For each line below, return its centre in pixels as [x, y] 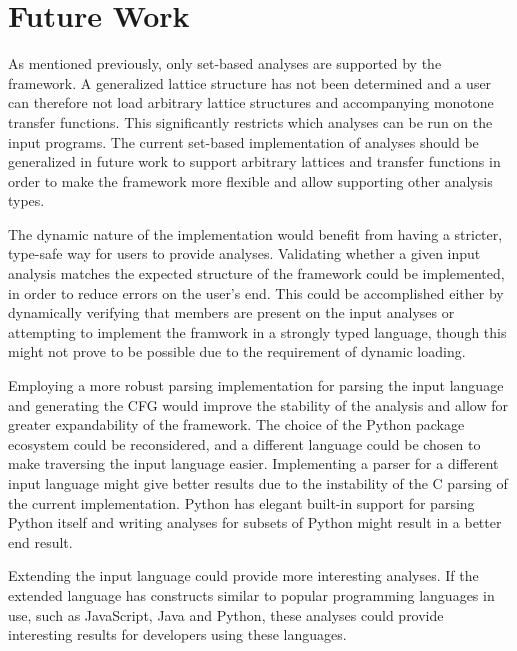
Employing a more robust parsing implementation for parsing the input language [256, 385]
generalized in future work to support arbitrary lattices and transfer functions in [254, 161]
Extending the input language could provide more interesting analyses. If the [243, 575]
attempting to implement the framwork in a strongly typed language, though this [257, 331]
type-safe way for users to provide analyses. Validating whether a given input [244, 253]
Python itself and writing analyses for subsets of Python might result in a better [255, 522]
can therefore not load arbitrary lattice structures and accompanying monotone [251, 102]
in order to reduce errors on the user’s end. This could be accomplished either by [256, 292]
